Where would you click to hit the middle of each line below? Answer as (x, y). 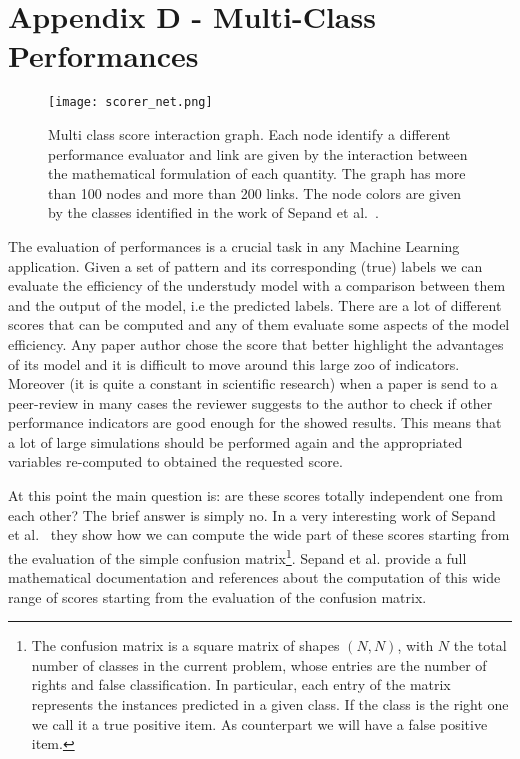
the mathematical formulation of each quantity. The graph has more (257, 173)
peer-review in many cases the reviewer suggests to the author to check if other (250, 402)
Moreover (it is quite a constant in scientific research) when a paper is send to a (253, 383)
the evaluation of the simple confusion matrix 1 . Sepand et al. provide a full (237, 556)
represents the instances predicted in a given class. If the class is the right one (270, 704)
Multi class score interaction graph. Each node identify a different (249, 133)
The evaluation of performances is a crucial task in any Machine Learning (234, 245)
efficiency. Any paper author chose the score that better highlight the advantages (256, 343)
